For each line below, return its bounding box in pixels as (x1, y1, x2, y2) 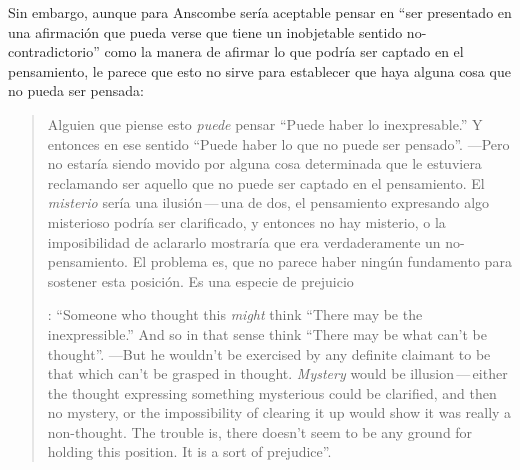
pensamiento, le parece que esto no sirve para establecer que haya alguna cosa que (8, 60, 511, 81)
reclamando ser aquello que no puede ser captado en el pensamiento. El (47, 172, 485, 193)
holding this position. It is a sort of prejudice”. (47, 441, 332, 462)
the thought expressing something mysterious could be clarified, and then (47, 382, 497, 403)
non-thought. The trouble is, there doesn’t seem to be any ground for (47, 421, 473, 442)
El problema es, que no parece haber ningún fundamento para (132, 251, 512, 272)
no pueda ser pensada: (8, 80, 144, 101)
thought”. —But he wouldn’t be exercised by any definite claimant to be (47, 343, 491, 364)
